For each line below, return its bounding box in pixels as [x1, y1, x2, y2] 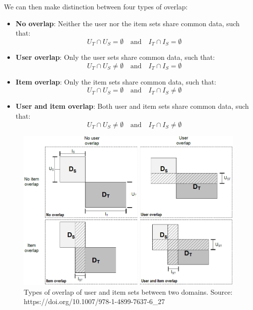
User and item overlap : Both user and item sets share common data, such [15, 101, 249, 111]
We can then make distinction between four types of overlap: [4, 1, 188, 11]
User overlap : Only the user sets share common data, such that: [15, 52, 215, 62]
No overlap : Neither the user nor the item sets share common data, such [15, 18, 240, 28]
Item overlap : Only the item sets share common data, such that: [15, 76, 216, 87]
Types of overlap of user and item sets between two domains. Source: [24, 286, 233, 297]
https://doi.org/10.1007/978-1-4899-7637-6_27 [24, 296, 165, 307]
